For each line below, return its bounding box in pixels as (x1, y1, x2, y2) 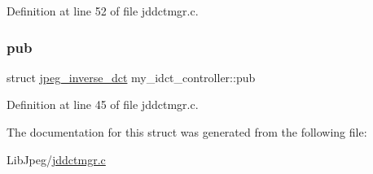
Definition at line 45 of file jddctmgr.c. (7, 96, 199, 113)
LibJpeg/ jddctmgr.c (7, 150, 106, 167)
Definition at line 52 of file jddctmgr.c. (7, 2, 199, 19)
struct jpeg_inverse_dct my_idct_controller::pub (7, 68, 256, 85)
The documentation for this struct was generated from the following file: (7, 124, 367, 140)
